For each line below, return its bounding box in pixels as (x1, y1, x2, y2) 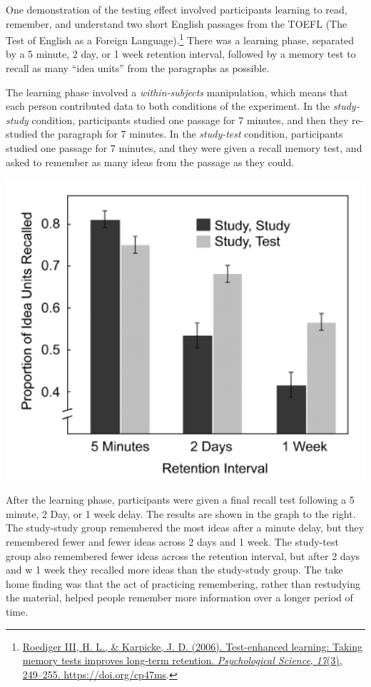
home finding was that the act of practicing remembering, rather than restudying (6, 576, 361, 591)
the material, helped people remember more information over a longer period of (6, 590, 353, 605)
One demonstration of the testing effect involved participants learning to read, (6, 2, 347, 16)
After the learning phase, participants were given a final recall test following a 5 (6, 492, 355, 507)
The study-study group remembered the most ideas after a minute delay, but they (6, 520, 365, 535)
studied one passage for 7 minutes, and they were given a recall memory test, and (6, 141, 362, 155)
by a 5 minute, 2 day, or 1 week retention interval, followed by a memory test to (6, 46, 356, 61)
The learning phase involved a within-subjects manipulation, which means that (6, 84, 348, 99)
